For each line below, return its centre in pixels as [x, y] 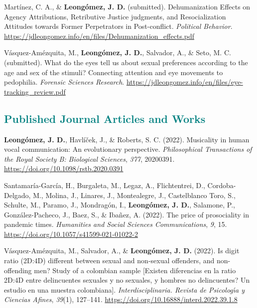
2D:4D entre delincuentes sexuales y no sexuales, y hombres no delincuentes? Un [127, 280]
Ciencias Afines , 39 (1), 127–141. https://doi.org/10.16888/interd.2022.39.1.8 [121, 299]
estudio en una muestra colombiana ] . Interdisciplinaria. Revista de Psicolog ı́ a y [125, 289]
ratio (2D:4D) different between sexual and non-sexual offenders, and [109, 260]
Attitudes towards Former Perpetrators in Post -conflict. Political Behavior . [118, 26]
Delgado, [17, 195]
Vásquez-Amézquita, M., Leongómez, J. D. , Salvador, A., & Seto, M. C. [118, 52]
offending [18, 270]
